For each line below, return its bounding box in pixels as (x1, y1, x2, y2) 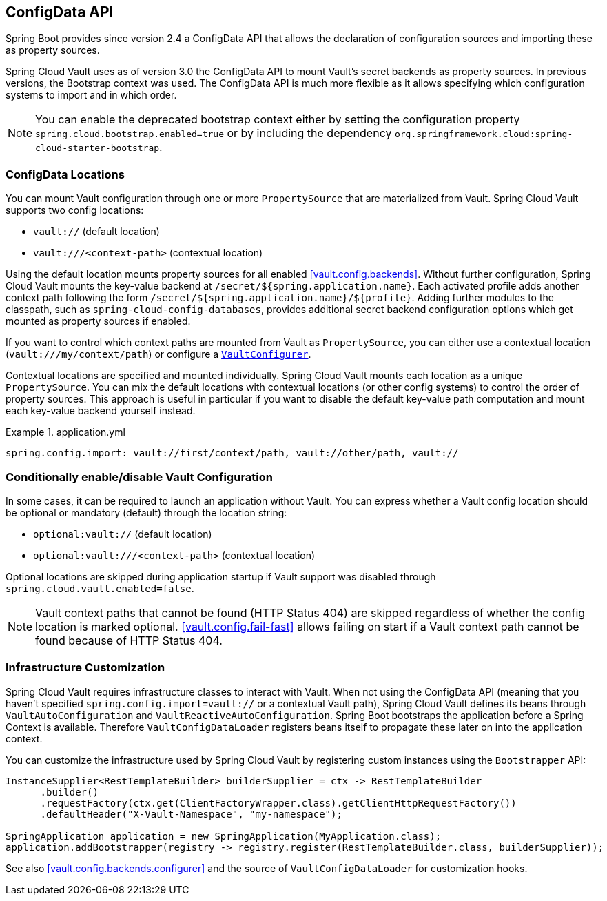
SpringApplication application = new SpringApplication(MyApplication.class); (6, 830, 442, 842)
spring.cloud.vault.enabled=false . (6, 582, 194, 594)
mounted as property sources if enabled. (6, 315, 191, 327)
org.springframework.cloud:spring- (394, 129, 573, 140)
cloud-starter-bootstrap (35, 143, 160, 154)
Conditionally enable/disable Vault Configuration (6, 469, 273, 484)
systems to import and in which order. (6, 89, 177, 101)
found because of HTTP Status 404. (35, 633, 223, 647)
